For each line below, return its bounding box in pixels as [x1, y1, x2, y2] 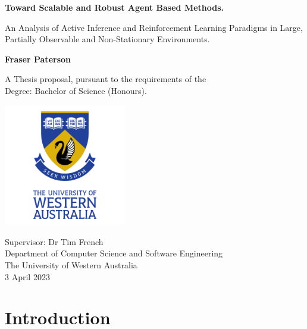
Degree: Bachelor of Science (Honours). [5, 84, 147, 96]
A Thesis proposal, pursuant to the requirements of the [5, 73, 206, 85]
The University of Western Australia [5, 258, 137, 271]
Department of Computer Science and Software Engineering [5, 247, 223, 259]
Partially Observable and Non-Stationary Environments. [5, 33, 210, 45]
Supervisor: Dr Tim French [5, 235, 104, 247]
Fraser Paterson [5, 52, 71, 65]
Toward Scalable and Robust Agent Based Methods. [5, 1, 224, 13]
